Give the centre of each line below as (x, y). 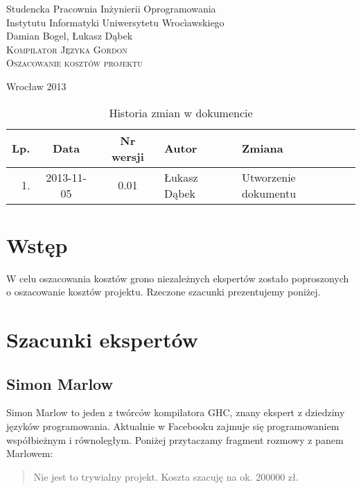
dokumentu (269, 193)
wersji (127, 156)
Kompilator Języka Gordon (67, 49)
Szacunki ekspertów (102, 340)
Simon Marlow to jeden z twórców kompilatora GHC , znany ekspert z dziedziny (176, 412)
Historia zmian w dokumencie (181, 112)
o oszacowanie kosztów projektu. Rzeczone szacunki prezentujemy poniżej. (164, 292)
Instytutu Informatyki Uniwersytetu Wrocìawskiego (115, 22)
